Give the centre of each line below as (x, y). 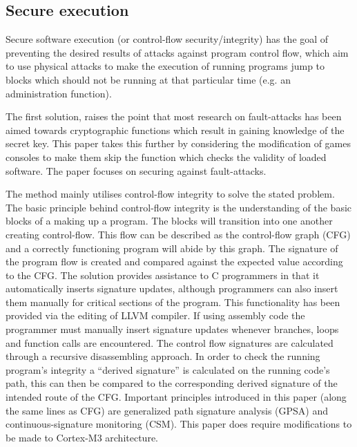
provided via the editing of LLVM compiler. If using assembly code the (155, 315)
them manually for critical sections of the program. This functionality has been (173, 302)
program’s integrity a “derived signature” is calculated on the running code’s (168, 369)
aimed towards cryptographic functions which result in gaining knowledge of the (175, 130)
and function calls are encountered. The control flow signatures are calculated (170, 342)
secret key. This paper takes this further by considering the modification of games (178, 143)
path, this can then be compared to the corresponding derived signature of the (172, 383)
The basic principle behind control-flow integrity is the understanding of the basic (179, 207)
